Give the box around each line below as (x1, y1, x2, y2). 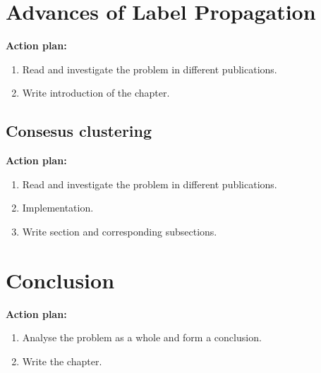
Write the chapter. (22, 353, 102, 368)
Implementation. (22, 200, 94, 215)
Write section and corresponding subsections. (22, 224, 217, 238)
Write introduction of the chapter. (22, 85, 170, 100)
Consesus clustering (6, 120, 152, 142)
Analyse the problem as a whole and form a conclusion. (22, 330, 262, 345)
